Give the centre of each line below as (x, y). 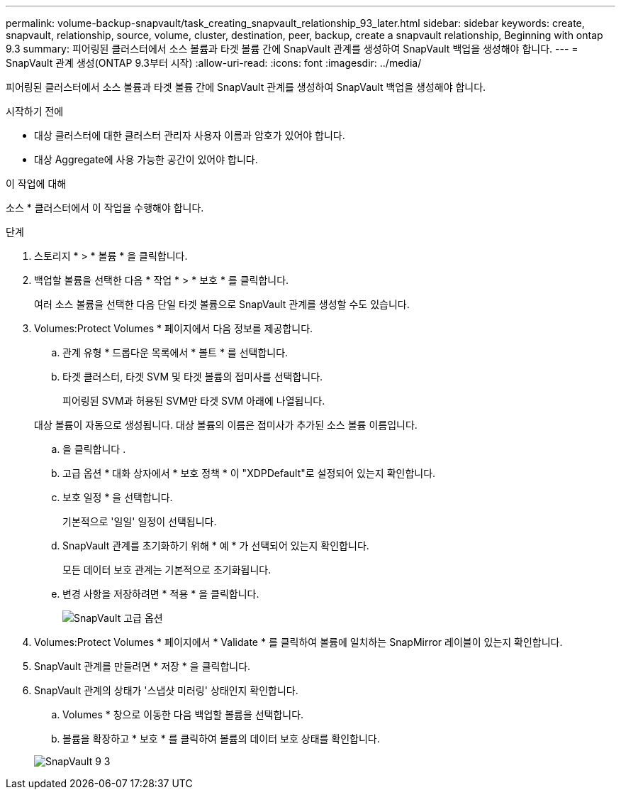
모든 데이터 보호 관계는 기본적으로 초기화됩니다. (167, 570)
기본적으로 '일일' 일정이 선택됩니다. (140, 521)
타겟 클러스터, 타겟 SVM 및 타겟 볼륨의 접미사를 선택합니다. (193, 377)
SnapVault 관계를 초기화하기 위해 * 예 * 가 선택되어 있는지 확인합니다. (216, 545)
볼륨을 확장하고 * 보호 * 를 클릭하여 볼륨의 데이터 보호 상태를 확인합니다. (221, 739)
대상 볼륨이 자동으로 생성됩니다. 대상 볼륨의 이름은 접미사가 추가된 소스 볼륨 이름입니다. (226, 425)
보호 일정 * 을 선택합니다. (118, 497)
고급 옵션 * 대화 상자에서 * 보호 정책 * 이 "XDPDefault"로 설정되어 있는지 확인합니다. (249, 473)
